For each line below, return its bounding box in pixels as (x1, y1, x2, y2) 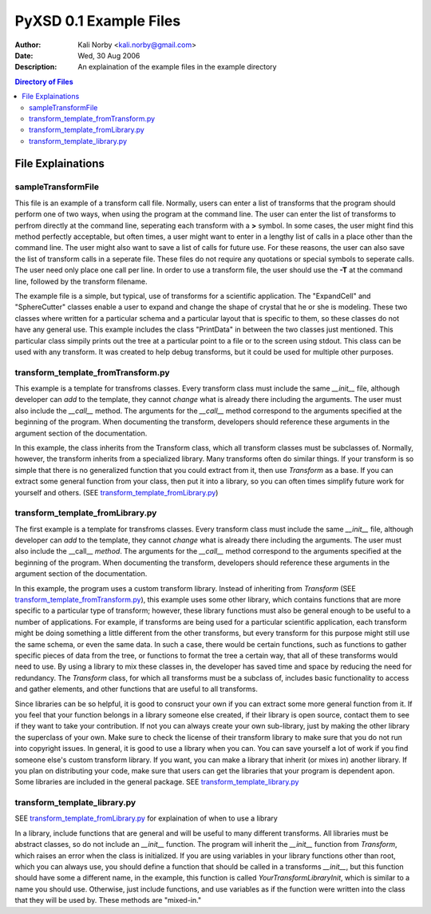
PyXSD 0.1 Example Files (14, 12, 181, 30)
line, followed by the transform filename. (14, 276, 148, 286)
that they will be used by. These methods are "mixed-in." (14, 896, 202, 905)
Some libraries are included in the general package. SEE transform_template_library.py (14, 777, 299, 787)
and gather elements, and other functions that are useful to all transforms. (14, 684, 259, 694)
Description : (14, 62, 57, 72)
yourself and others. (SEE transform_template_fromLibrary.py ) (14, 487, 219, 497)
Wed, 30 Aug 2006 (77, 50, 140, 60)
